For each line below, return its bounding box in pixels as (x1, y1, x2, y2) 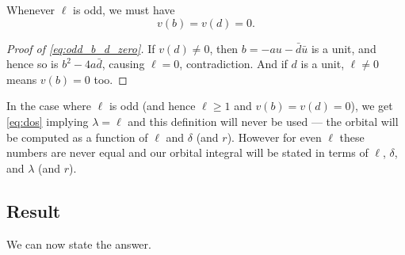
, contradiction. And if (179, 55, 288, 72)
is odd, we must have (73, 2, 175, 17)
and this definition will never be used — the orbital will (128, 112, 399, 129)
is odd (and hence (109, 97, 196, 114)
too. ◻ (94, 70, 128, 87)
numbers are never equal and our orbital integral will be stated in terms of (6, 144, 369, 161)
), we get (350, 97, 393, 114)
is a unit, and (311, 40, 376, 56)
